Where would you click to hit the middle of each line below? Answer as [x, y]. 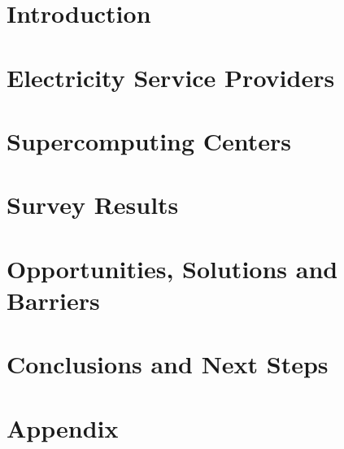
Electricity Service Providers [171, 77]
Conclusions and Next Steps [168, 364]
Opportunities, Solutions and [172, 268]
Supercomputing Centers [149, 140]
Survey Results [93, 205]
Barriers [53, 300]
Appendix [63, 427]
